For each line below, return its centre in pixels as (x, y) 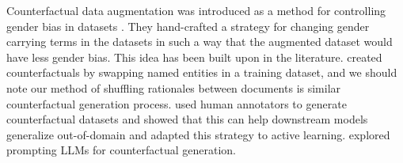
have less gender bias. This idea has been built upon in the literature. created (194, 57)
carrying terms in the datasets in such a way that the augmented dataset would (200, 42)
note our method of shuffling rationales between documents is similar (174, 87)
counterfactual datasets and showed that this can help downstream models (187, 119)
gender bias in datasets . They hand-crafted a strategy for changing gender (188, 26)
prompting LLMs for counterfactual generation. (121, 150)
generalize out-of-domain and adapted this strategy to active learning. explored (198, 134)
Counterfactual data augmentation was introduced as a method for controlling (196, 10)
